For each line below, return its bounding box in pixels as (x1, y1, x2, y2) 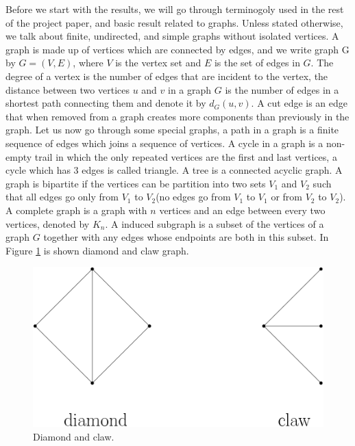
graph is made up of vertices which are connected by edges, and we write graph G (5, 42, 350, 56)
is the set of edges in (214, 55, 300, 70)
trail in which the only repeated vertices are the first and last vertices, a (34, 149, 337, 163)
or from (271, 189, 302, 204)
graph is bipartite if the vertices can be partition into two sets (5, 176, 266, 190)
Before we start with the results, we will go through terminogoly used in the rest (5, 2, 344, 16)
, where (73, 55, 103, 70)
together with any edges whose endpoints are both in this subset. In (43, 230, 329, 244)
